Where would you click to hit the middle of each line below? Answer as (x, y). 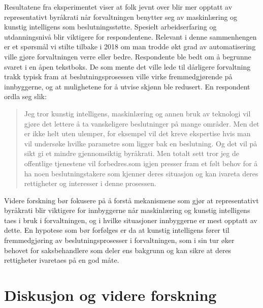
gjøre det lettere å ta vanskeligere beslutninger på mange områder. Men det (142, 123)
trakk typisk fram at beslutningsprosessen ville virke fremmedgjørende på (118, 76)
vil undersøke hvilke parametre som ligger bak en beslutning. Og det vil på (141, 143)
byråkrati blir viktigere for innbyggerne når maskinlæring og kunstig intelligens (127, 210)
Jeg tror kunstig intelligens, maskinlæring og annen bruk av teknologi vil (137, 113)
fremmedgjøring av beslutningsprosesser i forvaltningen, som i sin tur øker (119, 240)
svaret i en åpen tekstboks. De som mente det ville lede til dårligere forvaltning (127, 66)
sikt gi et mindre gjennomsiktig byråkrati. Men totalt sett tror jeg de (131, 153)
